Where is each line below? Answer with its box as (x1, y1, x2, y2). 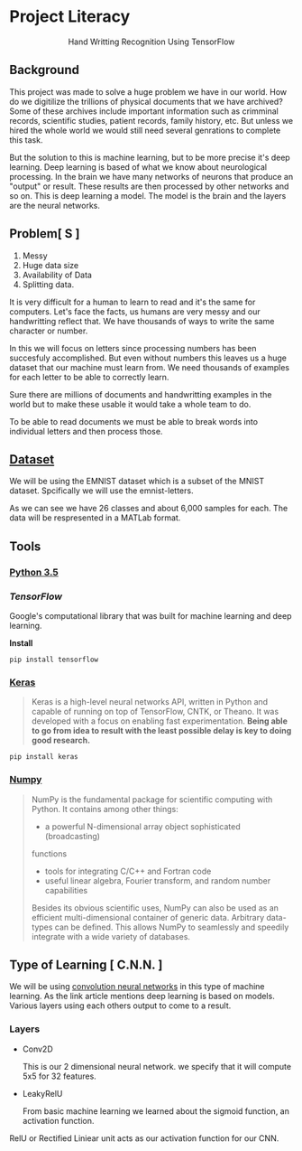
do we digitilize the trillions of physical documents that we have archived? (9, 96, 284, 107)
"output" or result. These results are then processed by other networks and (9, 181, 289, 192)
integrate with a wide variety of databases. (31, 931, 191, 941)
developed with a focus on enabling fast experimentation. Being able (31, 716, 288, 726)
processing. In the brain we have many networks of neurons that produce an (9, 171, 294, 182)
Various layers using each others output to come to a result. (9, 1000, 232, 1011)
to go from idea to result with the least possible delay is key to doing (31, 725, 292, 736)
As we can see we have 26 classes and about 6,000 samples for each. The (9, 503, 288, 514)
